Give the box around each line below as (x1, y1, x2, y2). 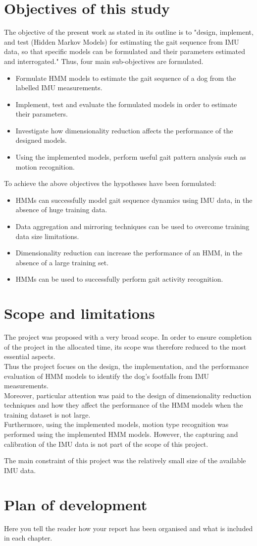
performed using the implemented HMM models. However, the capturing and (4, 429, 238, 439)
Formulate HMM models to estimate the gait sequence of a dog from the (15, 72, 236, 83)
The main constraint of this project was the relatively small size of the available (4, 455, 246, 466)
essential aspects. (4, 351, 55, 362)
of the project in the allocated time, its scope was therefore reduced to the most (4, 341, 247, 352)
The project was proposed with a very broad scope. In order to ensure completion (4, 332, 252, 342)
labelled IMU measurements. (15, 82, 103, 93)
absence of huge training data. (15, 204, 107, 215)
